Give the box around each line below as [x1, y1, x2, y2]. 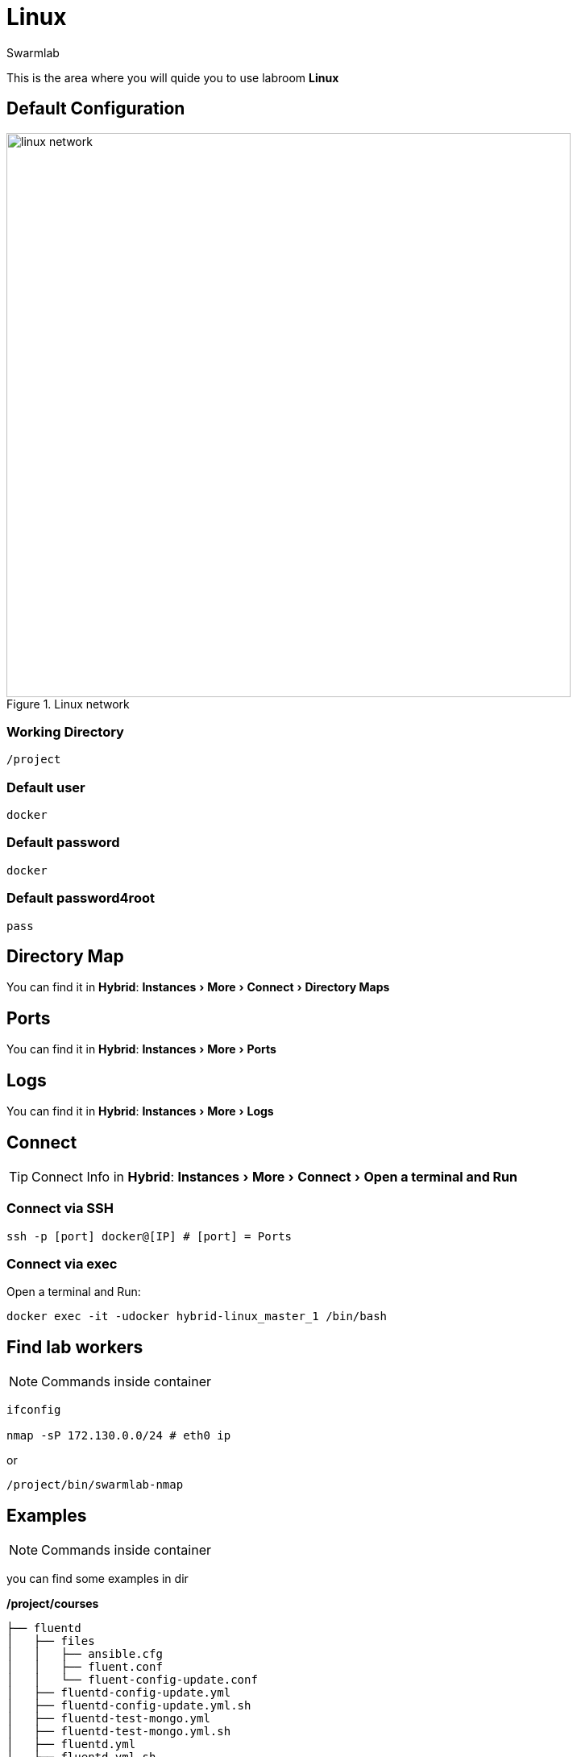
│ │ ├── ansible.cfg [6, 1647, 163, 1661]
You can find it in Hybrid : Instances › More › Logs [6, 1104, 274, 1119]
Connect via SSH [6, 1200, 114, 1217]
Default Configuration [6, 98, 185, 119]
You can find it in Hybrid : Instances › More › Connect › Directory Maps [6, 980, 390, 995]
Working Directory [6, 723, 124, 740]
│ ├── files [6, 1634, 95, 1648]
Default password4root [6, 890, 155, 907]
